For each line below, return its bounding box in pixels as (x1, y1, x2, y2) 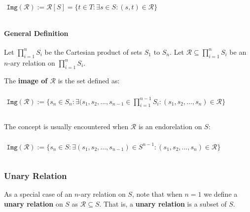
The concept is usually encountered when (4, 121, 129, 131)
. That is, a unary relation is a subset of (99, 198, 227, 209)
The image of (4, 75, 48, 85)
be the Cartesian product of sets (44, 46, 143, 57)
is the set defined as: (58, 75, 120, 85)
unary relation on (4, 198, 63, 209)
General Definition (4, 28, 69, 38)
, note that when (132, 188, 182, 199)
